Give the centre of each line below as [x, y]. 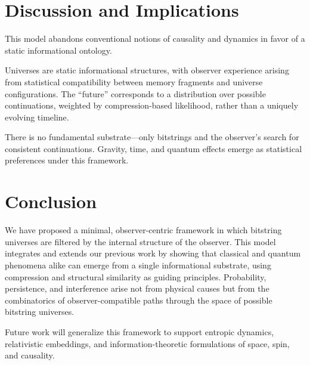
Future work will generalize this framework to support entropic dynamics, [139, 331]
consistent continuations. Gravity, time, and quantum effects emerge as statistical [154, 148]
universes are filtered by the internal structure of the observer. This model [140, 241]
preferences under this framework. [67, 160]
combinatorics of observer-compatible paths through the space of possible [139, 300]
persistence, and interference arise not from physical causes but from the [137, 288]
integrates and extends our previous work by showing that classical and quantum [153, 253]
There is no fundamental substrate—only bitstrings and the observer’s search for [152, 137]
